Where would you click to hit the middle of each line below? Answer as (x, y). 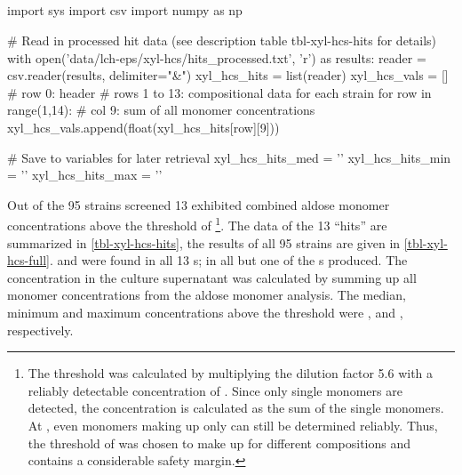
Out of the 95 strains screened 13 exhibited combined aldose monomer (199, 204)
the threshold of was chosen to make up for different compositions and (219, 443)
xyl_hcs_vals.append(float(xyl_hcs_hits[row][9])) (143, 127)
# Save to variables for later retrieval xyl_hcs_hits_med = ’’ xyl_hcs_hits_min (229, 157)
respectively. (40, 330)
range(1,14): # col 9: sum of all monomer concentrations (161, 110)
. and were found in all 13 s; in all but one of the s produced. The (228, 260)
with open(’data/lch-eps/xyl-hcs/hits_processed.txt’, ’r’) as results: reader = (217, 57)
